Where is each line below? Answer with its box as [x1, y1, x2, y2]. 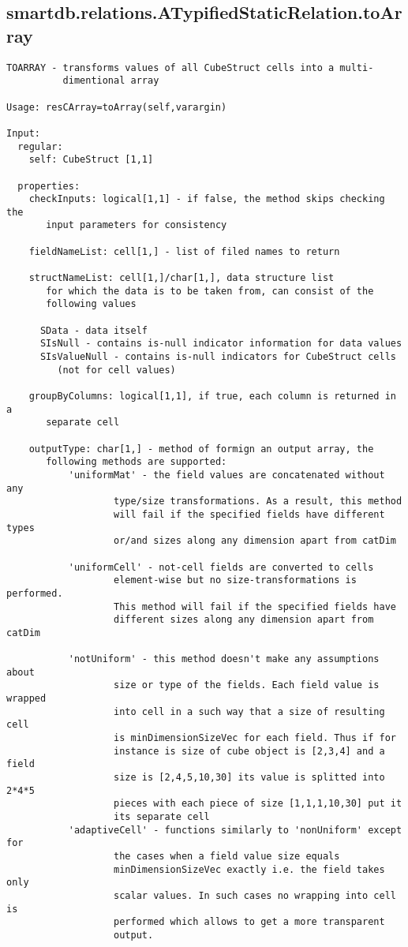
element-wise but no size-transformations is [114, 575, 357, 586]
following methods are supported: [46, 456, 227, 468]
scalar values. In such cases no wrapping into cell [114, 889, 396, 901]
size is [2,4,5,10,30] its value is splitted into [114, 772, 385, 784]
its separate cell [114, 811, 210, 822]
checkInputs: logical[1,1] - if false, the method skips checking [28, 193, 385, 205]
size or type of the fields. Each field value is [114, 679, 380, 691]
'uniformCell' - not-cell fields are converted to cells [68, 561, 374, 573]
